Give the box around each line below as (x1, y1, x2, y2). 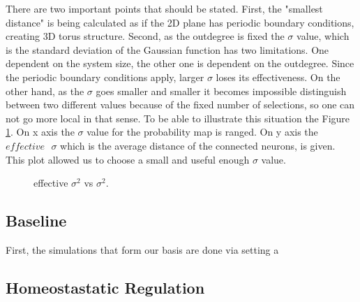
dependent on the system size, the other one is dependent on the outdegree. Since (6, 56, 354, 71)
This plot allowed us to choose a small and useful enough (6, 152, 250, 166)
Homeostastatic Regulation (6, 276, 205, 298)
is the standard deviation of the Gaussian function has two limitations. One (6, 42, 329, 57)
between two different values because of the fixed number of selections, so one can (6, 97, 355, 112)
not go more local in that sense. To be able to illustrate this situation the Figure (6, 110, 350, 125)
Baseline (6, 210, 67, 231)
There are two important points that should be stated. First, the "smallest (6, 1, 323, 15)
